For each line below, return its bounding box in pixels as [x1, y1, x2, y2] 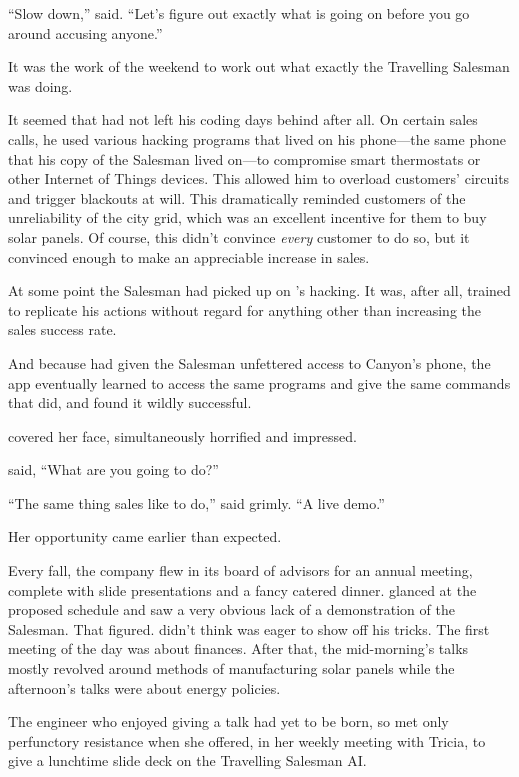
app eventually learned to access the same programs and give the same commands [8, 372, 511, 393]
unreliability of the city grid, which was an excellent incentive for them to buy [8, 207, 487, 228]
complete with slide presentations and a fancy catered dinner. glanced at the [8, 579, 477, 600]
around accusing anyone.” [8, 22, 163, 43]
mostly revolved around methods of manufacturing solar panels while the [8, 658, 455, 679]
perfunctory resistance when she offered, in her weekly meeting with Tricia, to [8, 730, 486, 751]
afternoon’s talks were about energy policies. [8, 677, 281, 698]
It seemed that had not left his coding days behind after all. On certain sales [8, 109, 478, 130]
